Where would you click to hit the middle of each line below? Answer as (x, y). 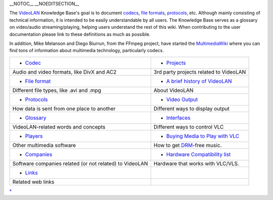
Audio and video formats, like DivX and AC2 (64, 72)
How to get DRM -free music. (188, 145)
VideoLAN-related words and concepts (59, 127)
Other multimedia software (44, 145)
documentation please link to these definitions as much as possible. (80, 34)
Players (34, 136)
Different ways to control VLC (189, 127)
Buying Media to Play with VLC (203, 136)
